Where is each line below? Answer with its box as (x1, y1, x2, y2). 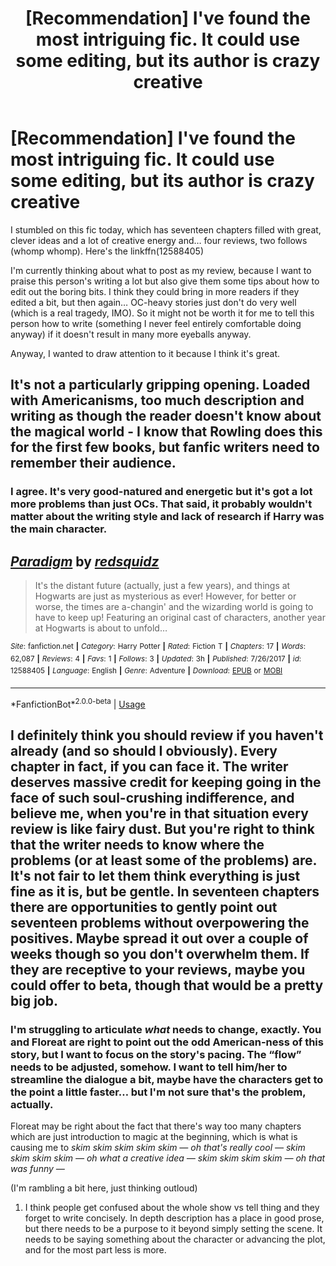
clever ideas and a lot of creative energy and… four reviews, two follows (10, 234, 308, 246)
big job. (10, 993, 58, 1010)
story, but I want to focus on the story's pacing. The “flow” (10, 1048, 302, 1061)
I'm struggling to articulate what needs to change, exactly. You (10, 1023, 322, 1036)
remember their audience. (10, 455, 177, 472)
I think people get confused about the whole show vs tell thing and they (24, 1202, 320, 1214)
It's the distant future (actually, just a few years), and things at (34, 580, 291, 592)
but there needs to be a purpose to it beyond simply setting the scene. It (24, 1223, 323, 1235)
